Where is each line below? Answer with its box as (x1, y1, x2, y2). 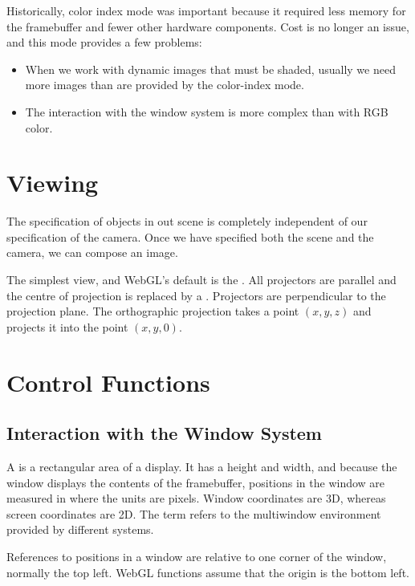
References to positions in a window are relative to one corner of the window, (6, 547, 387, 564)
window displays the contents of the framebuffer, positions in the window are (6, 474, 385, 490)
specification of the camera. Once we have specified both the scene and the (6, 228, 374, 245)
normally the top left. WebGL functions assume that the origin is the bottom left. (6, 564, 409, 580)
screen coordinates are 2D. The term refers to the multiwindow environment (6, 505, 381, 522)
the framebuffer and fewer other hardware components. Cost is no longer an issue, (6, 18, 409, 35)
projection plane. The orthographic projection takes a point (6, 303, 299, 319)
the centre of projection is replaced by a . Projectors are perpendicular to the (6, 287, 386, 303)
